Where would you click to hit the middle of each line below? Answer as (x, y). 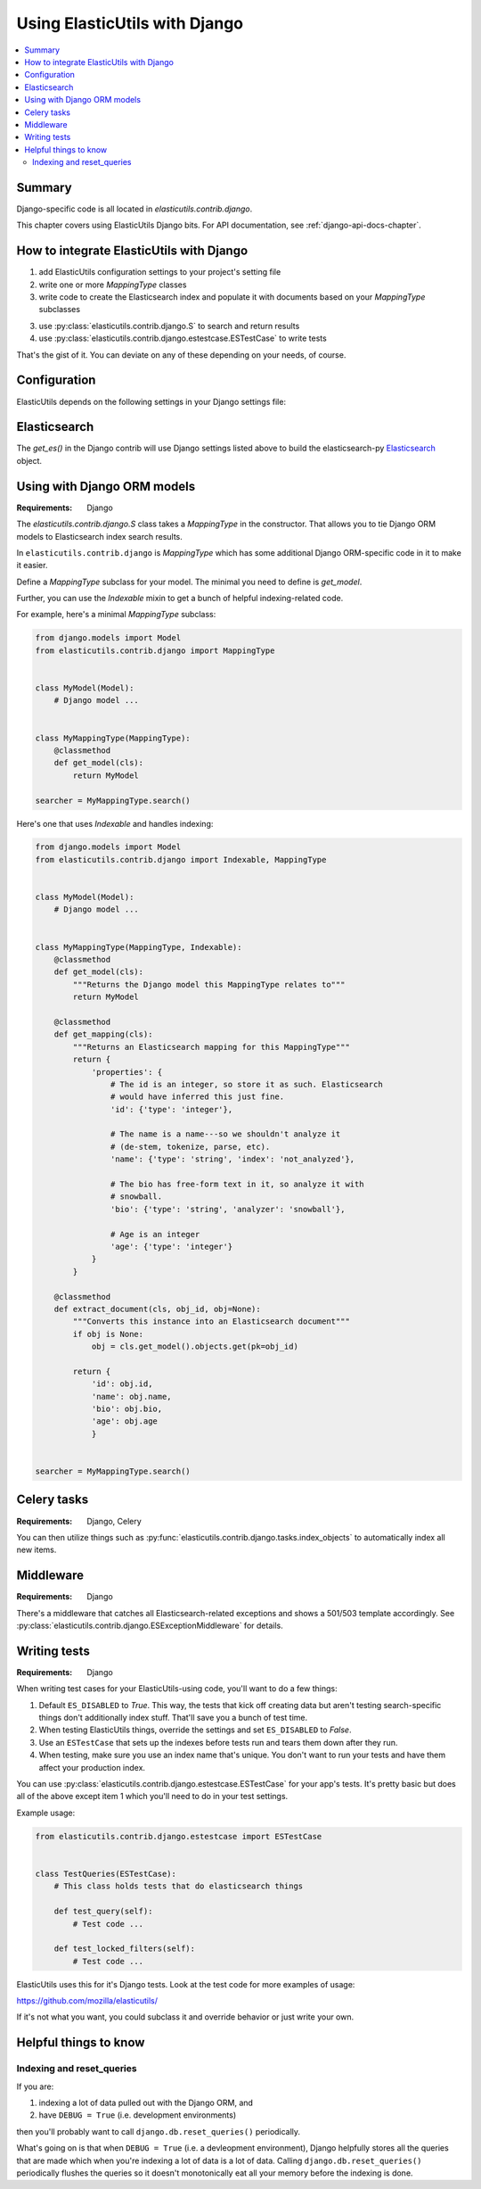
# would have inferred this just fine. (197, 1097)
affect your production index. (92, 1767)
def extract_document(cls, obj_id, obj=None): (158, 1309)
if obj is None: (108, 1334)
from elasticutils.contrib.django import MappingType (155, 650)
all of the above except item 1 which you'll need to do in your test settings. (152, 1797)
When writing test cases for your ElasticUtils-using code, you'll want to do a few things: (177, 1689)
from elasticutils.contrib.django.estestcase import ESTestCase (179, 1836)
